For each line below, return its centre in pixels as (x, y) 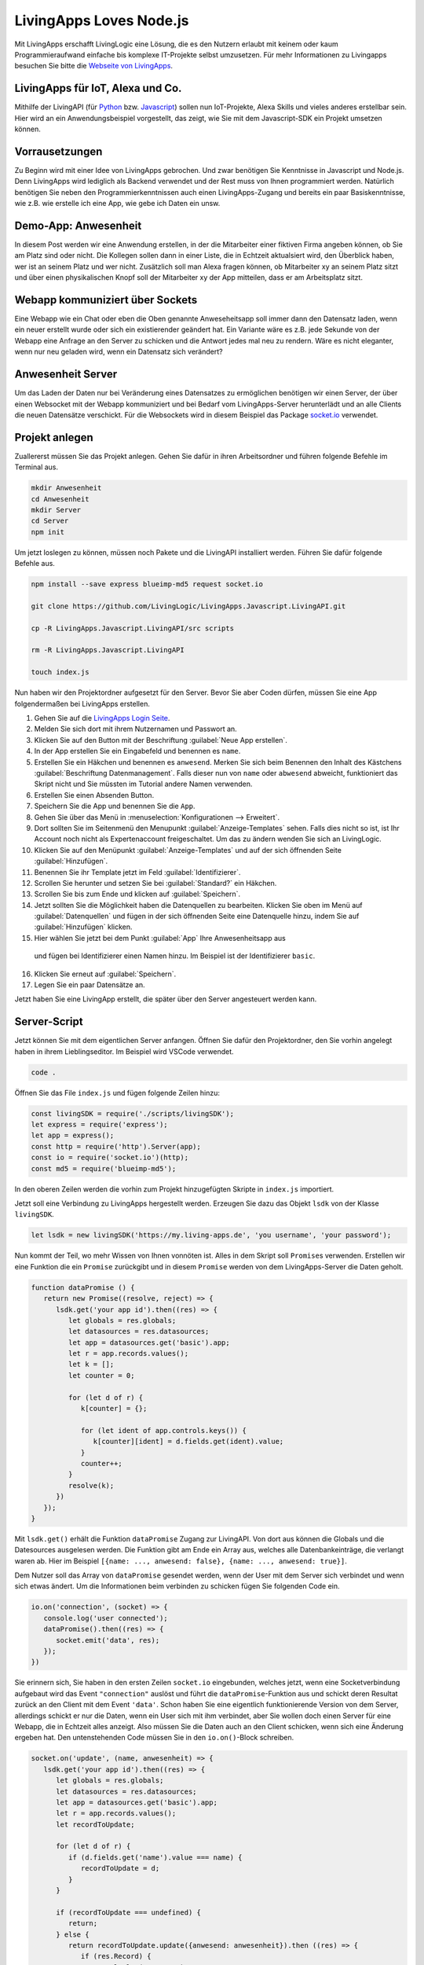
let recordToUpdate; (95, 1824)
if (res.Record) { (116, 1956)
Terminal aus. (37, 467)
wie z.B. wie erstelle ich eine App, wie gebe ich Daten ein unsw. (117, 204)
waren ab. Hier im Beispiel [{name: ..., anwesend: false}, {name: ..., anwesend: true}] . (181, 1561)
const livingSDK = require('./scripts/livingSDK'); (133, 1113)
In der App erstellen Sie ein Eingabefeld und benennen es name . (137, 751)
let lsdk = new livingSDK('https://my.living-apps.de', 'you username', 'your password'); (211, 1235)
